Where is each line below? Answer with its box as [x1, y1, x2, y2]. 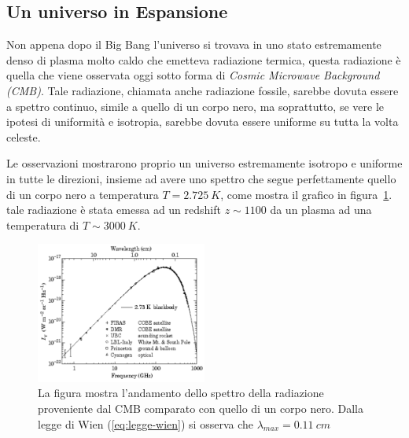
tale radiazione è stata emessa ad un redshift [6, 201, 221, 218]
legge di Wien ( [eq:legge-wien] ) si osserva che [38, 415, 254, 432]
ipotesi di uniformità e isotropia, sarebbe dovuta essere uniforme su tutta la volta [6, 113, 399, 130]
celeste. [6, 128, 41, 145]
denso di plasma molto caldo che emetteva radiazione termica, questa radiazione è [6, 51, 401, 68]
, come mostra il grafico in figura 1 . [220, 186, 392, 202]
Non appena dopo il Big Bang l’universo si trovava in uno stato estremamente [6, 36, 381, 53]
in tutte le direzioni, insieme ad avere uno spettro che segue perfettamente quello [6, 170, 396, 186]
